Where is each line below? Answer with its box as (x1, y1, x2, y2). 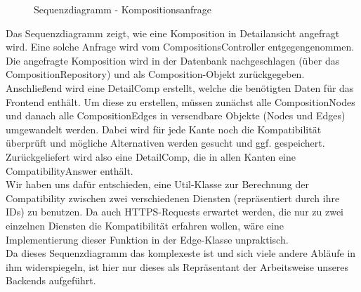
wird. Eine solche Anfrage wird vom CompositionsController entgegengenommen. (6, 39, 355, 54)
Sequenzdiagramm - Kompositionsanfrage (34, 2, 212, 16)
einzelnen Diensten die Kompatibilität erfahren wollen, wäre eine (6, 218, 284, 232)
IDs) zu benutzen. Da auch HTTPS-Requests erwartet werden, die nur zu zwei (6, 204, 343, 219)
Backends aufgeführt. (6, 273, 96, 288)
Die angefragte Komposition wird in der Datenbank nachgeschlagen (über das (6, 53, 340, 67)
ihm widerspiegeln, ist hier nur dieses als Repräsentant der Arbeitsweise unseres (6, 259, 349, 274)
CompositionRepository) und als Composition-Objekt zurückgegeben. (6, 67, 305, 81)
